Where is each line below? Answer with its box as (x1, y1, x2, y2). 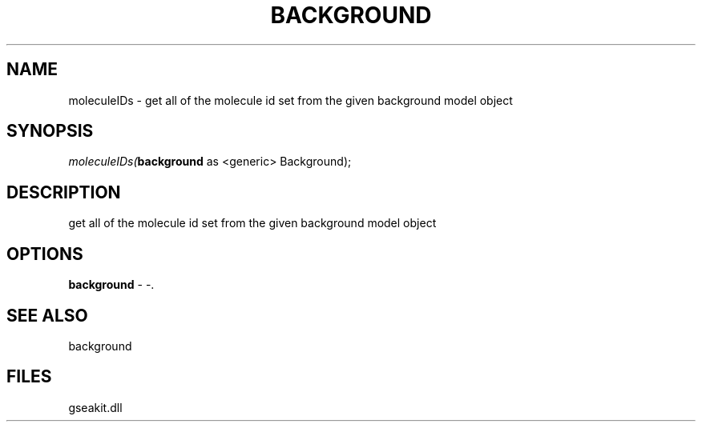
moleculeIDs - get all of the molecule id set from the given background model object (68, 93, 513, 107)
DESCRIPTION (6, 182, 121, 202)
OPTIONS (6, 243, 83, 264)
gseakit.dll (68, 400, 123, 414)
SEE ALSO (6, 305, 88, 326)
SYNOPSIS (6, 121, 94, 142)
